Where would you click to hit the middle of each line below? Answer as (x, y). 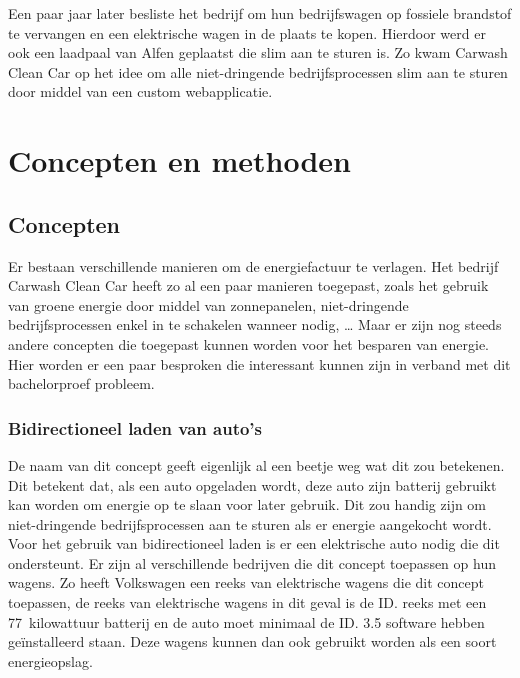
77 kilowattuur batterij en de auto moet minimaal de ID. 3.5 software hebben (246, 621)
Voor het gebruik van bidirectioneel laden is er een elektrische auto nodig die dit (254, 543)
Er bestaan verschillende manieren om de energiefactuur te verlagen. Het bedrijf (253, 265)
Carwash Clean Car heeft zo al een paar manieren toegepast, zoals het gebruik (248, 285)
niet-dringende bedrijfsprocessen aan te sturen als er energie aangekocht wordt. (250, 523)
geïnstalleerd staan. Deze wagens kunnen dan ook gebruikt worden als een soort (252, 641)
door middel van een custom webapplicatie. (140, 91)
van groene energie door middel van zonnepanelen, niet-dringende (208, 304)
